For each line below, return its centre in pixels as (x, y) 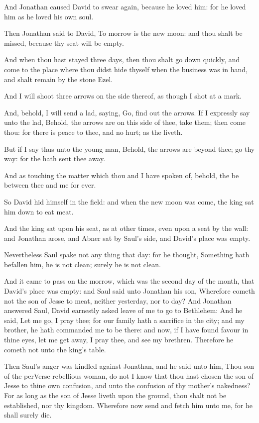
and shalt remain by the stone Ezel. (59, 79)
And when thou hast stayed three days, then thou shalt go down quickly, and (122, 59)
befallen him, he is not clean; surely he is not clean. (82, 264)
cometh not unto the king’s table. (55, 349)
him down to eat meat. (39, 211)
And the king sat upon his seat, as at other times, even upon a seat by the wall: (126, 228)
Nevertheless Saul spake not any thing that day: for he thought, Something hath (127, 255)
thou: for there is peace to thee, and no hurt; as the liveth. (93, 132)
